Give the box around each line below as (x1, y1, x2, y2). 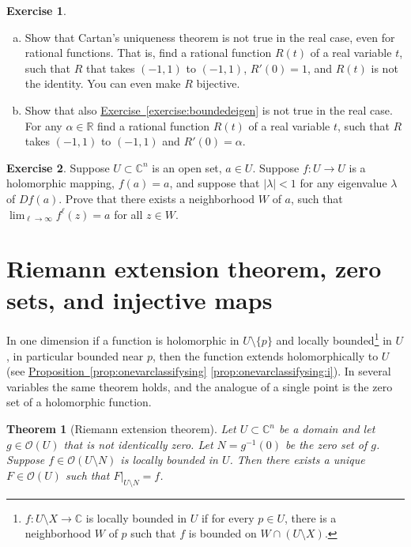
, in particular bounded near (6, 347, 144, 364)
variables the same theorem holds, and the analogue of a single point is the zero (6, 378, 393, 394)
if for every (201, 509, 255, 526)
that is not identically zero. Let (63, 436, 213, 452)
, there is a (284, 509, 337, 526)
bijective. (196, 75, 240, 92)
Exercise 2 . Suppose (6, 159, 110, 175)
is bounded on (188, 525, 257, 541)
